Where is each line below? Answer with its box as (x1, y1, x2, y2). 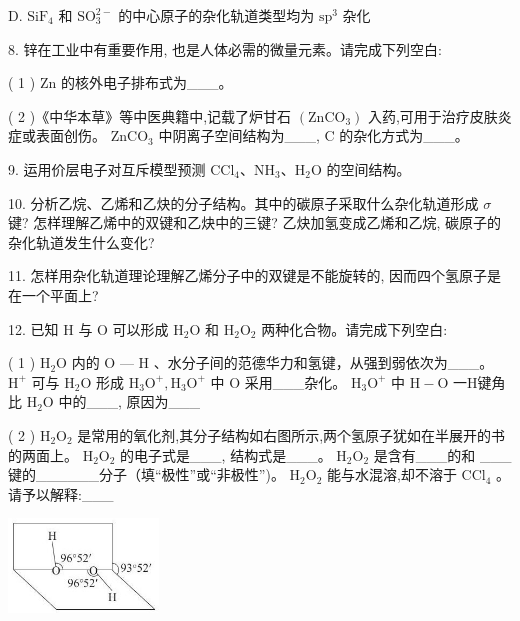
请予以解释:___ (8, 483, 114, 504)
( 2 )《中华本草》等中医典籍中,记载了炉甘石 (8, 105, 292, 126)
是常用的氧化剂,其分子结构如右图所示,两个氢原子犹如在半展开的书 (77, 424, 506, 445)
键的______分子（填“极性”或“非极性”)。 (8, 464, 285, 485)
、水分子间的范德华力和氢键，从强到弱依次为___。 (153, 352, 494, 373)
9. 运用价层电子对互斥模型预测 (8, 158, 206, 179)
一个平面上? (21, 284, 99, 305)
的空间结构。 (326, 158, 411, 179)
